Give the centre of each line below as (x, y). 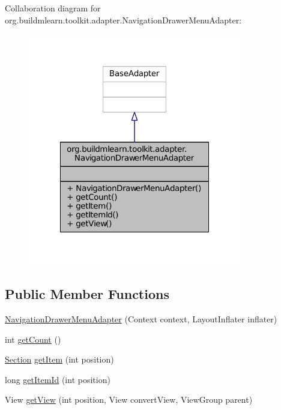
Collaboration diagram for (53, 8)
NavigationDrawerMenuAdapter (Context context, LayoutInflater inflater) (141, 318)
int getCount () (33, 339)
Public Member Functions (87, 294)
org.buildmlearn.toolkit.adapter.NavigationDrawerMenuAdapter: (123, 20)
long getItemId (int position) (58, 379)
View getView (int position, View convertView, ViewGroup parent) (129, 399)
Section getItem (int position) (59, 359)
